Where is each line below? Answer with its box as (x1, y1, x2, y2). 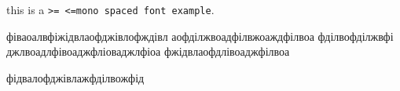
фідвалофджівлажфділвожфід (6, 69, 145, 86)
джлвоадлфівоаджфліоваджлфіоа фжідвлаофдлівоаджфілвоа (6, 43, 290, 60)
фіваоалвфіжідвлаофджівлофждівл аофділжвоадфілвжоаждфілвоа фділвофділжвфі (6, 27, 394, 44)
